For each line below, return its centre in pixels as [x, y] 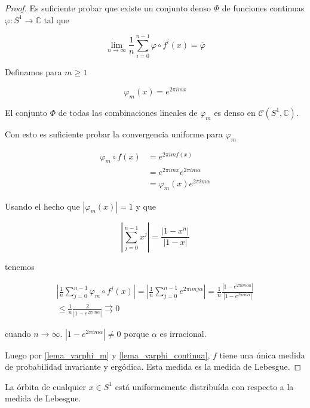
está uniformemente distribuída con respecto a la [204, 386]
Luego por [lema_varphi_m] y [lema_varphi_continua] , [108, 355]
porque [136, 333]
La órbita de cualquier [46, 386]
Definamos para [33, 72]
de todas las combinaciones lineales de [128, 112]
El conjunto [26, 112]
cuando [18, 333]
